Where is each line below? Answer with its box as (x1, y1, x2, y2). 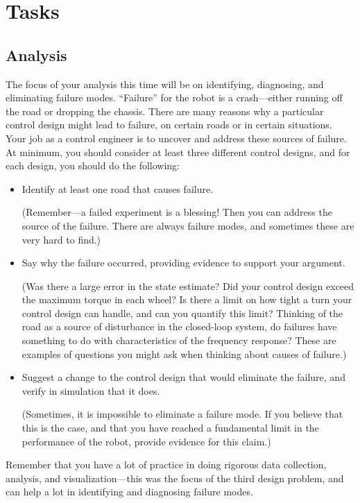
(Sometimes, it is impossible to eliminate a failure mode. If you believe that (22, 407, 343, 421)
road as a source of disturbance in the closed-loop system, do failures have (22, 319, 337, 334)
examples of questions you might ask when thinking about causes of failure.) (22, 346, 347, 361)
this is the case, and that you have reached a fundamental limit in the (22, 420, 319, 435)
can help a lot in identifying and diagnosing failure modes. (6, 484, 253, 499)
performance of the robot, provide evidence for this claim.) (22, 434, 271, 448)
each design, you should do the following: (6, 158, 180, 173)
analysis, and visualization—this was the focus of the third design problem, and (6, 470, 344, 485)
